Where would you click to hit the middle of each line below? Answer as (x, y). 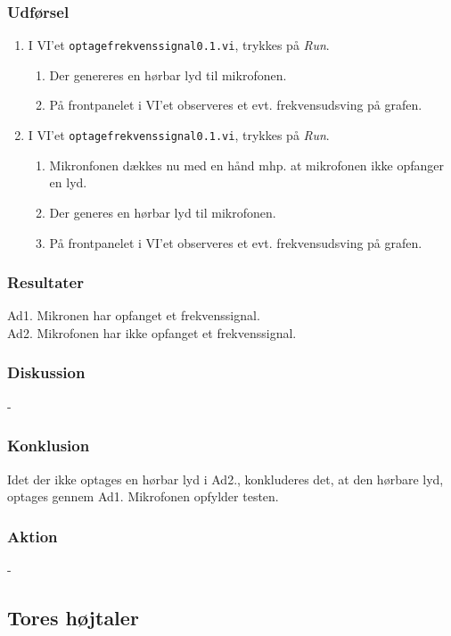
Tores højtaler (73, 617)
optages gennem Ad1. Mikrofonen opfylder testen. (143, 496)
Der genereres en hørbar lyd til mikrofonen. (168, 74)
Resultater (45, 282)
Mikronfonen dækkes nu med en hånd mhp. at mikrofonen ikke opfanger (247, 165)
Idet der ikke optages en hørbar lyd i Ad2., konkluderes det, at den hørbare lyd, (225, 479)
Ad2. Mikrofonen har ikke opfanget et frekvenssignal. (152, 332)
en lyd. (68, 182)
